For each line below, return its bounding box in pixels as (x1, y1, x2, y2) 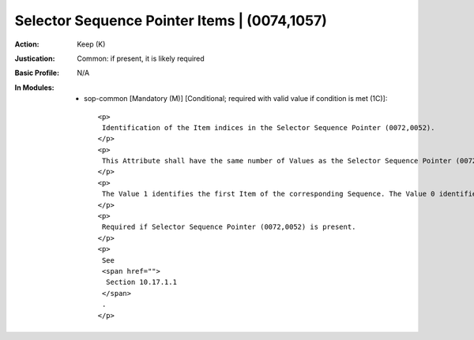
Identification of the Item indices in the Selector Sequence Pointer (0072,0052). (101, 123, 435, 132)
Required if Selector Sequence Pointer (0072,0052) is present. (101, 222, 356, 232)
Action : (14, 39, 39, 49)
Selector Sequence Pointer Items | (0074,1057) (14, 12, 328, 29)
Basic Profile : (14, 68, 59, 78)
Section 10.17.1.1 (105, 278, 178, 287)
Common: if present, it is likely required (77, 54, 205, 63)
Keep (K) (77, 39, 106, 49)
